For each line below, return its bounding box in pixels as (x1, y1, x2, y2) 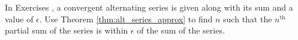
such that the (223, 12, 272, 25)
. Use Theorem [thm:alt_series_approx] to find (39, 12, 213, 25)
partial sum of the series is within (5, 24, 128, 36)
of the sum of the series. (137, 24, 225, 36)
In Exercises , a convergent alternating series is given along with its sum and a (5, 1, 293, 13)
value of (5, 12, 34, 25)
